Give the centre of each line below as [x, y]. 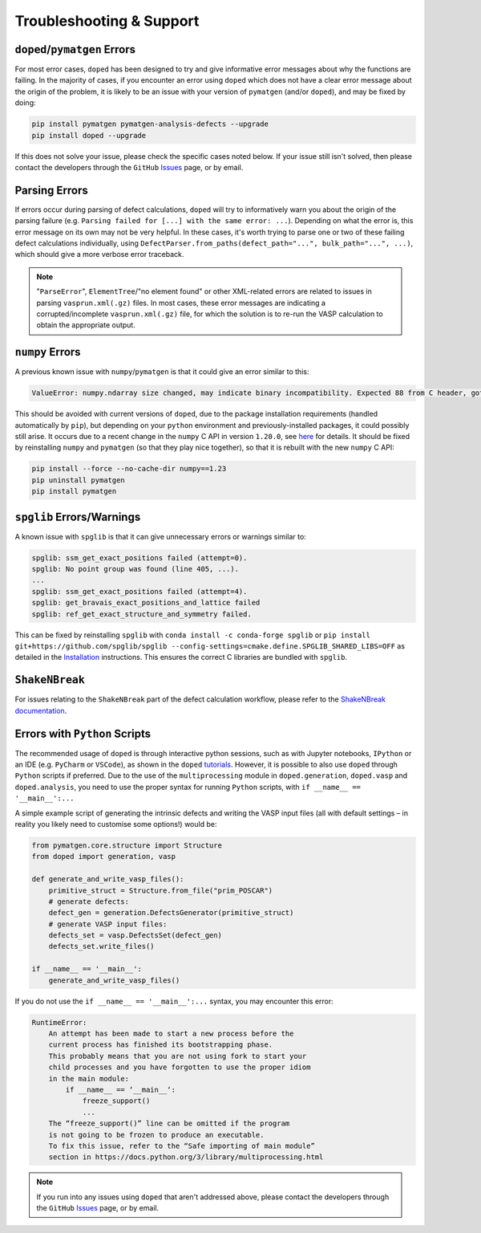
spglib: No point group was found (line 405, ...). [135, 569]
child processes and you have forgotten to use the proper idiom [180, 1067]
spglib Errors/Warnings [78, 517]
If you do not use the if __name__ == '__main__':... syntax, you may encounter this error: [174, 1001]
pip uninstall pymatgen [79, 480]
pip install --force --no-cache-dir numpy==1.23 [129, 469]
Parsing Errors [51, 190]
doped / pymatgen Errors [75, 49]
